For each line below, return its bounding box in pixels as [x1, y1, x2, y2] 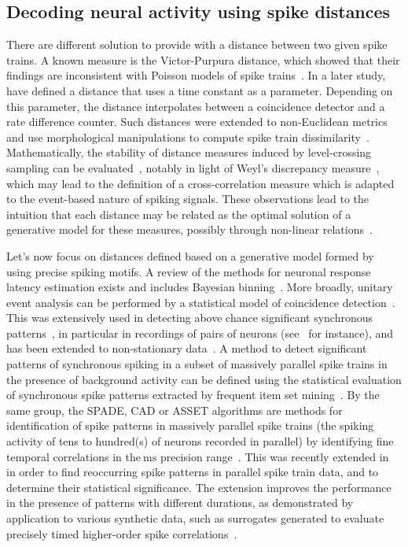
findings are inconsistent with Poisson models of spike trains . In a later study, [6, 67, 386, 83]
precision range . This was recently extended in [160, 448, 389, 464]
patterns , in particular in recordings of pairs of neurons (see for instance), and [6, 324, 394, 341]
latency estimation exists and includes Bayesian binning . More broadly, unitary [6, 279, 393, 295]
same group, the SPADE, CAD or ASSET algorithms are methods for [6, 401, 343, 418]
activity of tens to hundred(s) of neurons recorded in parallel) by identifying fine [6, 433, 394, 449]
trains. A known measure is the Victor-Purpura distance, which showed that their [6, 51, 400, 68]
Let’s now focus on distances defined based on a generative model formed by [6, 247, 374, 264]
